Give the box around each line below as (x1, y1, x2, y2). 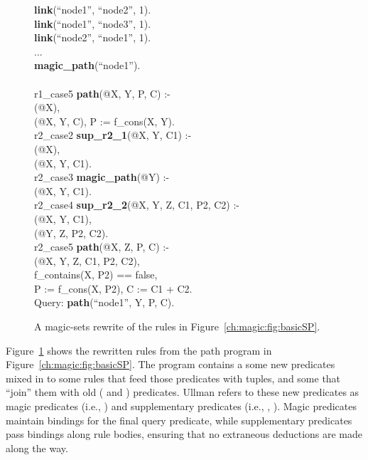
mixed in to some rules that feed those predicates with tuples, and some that (6, 370, 341, 385)
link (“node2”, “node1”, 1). (34, 30, 151, 45)
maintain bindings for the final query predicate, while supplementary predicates (6, 412, 352, 427)
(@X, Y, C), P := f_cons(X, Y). (34, 113, 175, 128)
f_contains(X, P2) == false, (34, 267, 158, 282)
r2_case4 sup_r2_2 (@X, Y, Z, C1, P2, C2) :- (34, 197, 240, 212)
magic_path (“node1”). (34, 58, 141, 73)
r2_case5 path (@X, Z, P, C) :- (34, 239, 169, 254)
